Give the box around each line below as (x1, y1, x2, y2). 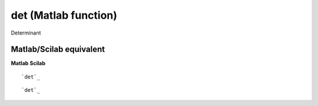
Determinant (11, 29, 41, 36)
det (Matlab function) (11, 9, 118, 22)
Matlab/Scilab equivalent (11, 45, 105, 54)
